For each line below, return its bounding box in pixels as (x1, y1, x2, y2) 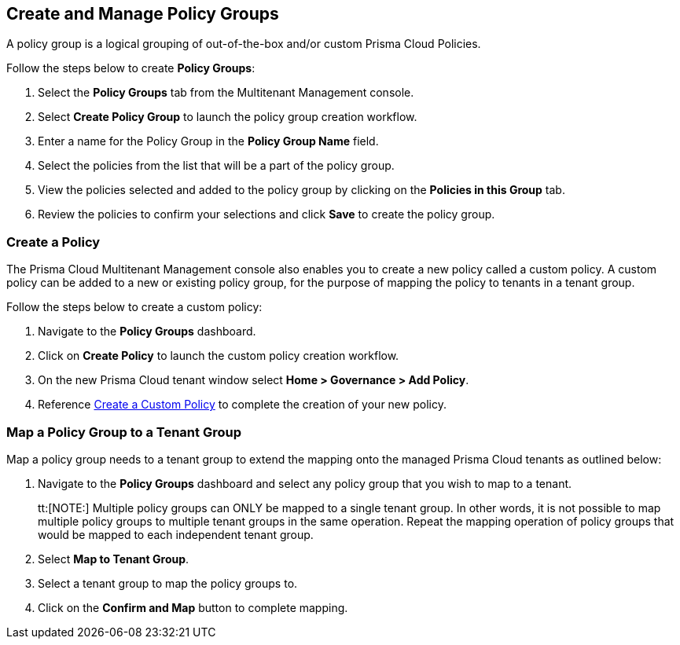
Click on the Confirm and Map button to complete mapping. (38, 600, 348, 614)
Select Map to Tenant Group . (38, 552, 189, 566)
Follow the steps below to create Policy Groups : (6, 61, 255, 75)
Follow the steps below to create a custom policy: (6, 300, 263, 314)
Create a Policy (6, 233, 101, 250)
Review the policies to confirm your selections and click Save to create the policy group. (38, 207, 495, 222)
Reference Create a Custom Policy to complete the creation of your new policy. (38, 398, 447, 412)
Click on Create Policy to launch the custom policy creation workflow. (38, 349, 399, 363)
